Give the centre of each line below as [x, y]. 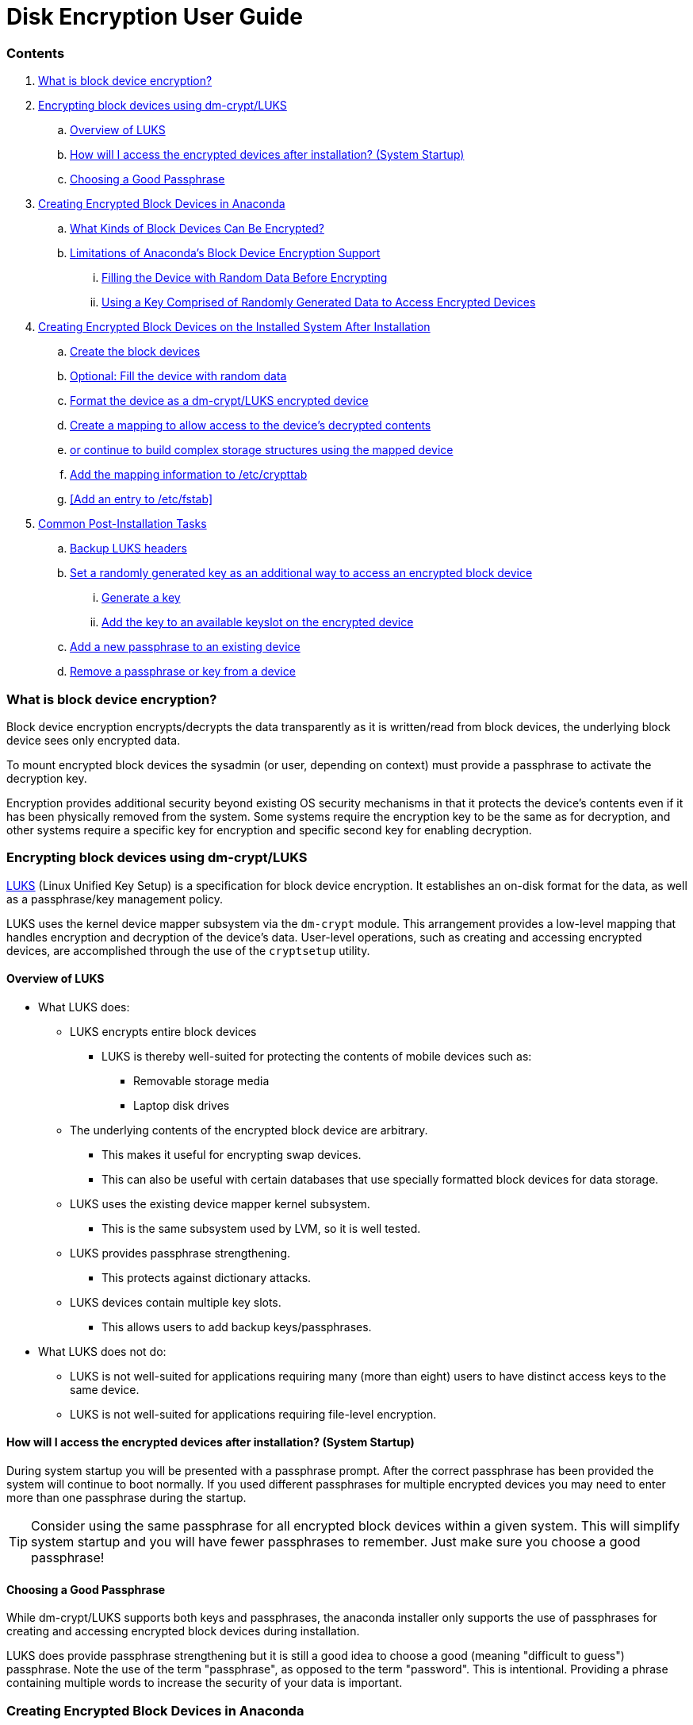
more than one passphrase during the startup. [126, 1498]
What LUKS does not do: [102, 1351]
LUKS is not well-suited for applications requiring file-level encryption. [253, 1414]
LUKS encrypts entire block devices [163, 1031]
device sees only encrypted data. [94, 740]
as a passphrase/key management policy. [115, 899]
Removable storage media [201, 1080]
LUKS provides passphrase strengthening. [180, 1253]
